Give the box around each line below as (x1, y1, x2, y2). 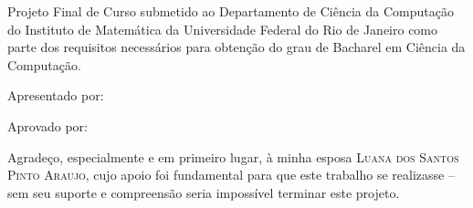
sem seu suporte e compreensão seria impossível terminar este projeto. (7, 182, 400, 202)
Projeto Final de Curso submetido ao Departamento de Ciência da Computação (7, 2, 454, 20)
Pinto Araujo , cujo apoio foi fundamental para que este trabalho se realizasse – (7, 165, 455, 184)
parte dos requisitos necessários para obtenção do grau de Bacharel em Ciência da (7, 37, 466, 57)
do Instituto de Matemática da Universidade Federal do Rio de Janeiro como (7, 19, 438, 38)
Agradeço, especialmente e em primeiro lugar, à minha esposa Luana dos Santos (7, 147, 459, 166)
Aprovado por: (7, 116, 88, 135)
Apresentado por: (7, 86, 104, 105)
